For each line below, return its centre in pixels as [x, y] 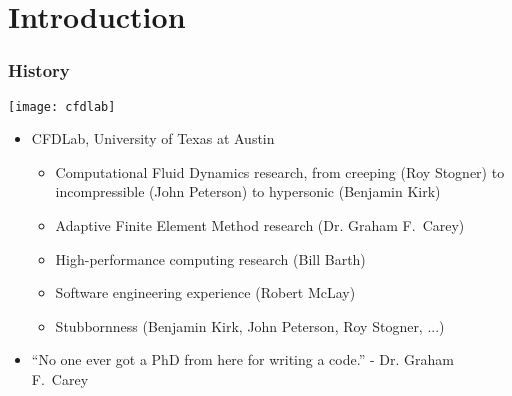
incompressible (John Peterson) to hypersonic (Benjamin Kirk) [248, 191]
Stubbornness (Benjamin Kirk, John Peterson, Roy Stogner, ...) [250, 325]
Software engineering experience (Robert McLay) [205, 292]
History [39, 70]
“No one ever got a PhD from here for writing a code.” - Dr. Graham [242, 359]
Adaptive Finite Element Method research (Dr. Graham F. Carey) [260, 225]
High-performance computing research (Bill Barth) [210, 258]
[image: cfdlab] [62, 106]
